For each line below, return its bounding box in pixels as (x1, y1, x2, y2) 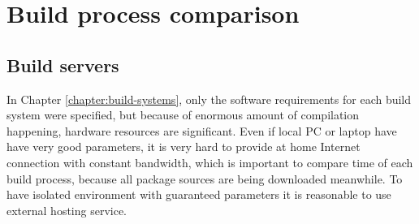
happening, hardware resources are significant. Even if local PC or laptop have (6, 122, 397, 139)
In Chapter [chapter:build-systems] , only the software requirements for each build (6, 90, 412, 107)
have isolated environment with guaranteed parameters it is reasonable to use (6, 186, 391, 203)
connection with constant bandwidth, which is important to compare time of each (6, 153, 413, 170)
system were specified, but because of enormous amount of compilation (6, 106, 360, 123)
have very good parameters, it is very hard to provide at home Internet (6, 138, 361, 155)
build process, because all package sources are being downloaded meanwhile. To (6, 170, 403, 187)
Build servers (6, 52, 119, 77)
